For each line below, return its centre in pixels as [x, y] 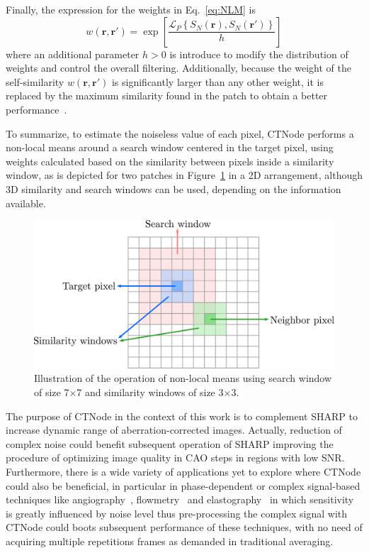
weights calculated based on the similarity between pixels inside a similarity [170, 161]
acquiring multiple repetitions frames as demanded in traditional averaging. [170, 541]
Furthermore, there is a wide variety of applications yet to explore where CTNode [183, 471]
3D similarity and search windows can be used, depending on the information [174, 188]
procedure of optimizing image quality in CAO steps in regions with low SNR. [175, 458]
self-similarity [35, 81]
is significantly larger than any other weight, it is [217, 81]
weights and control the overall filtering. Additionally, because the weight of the [178, 68]
